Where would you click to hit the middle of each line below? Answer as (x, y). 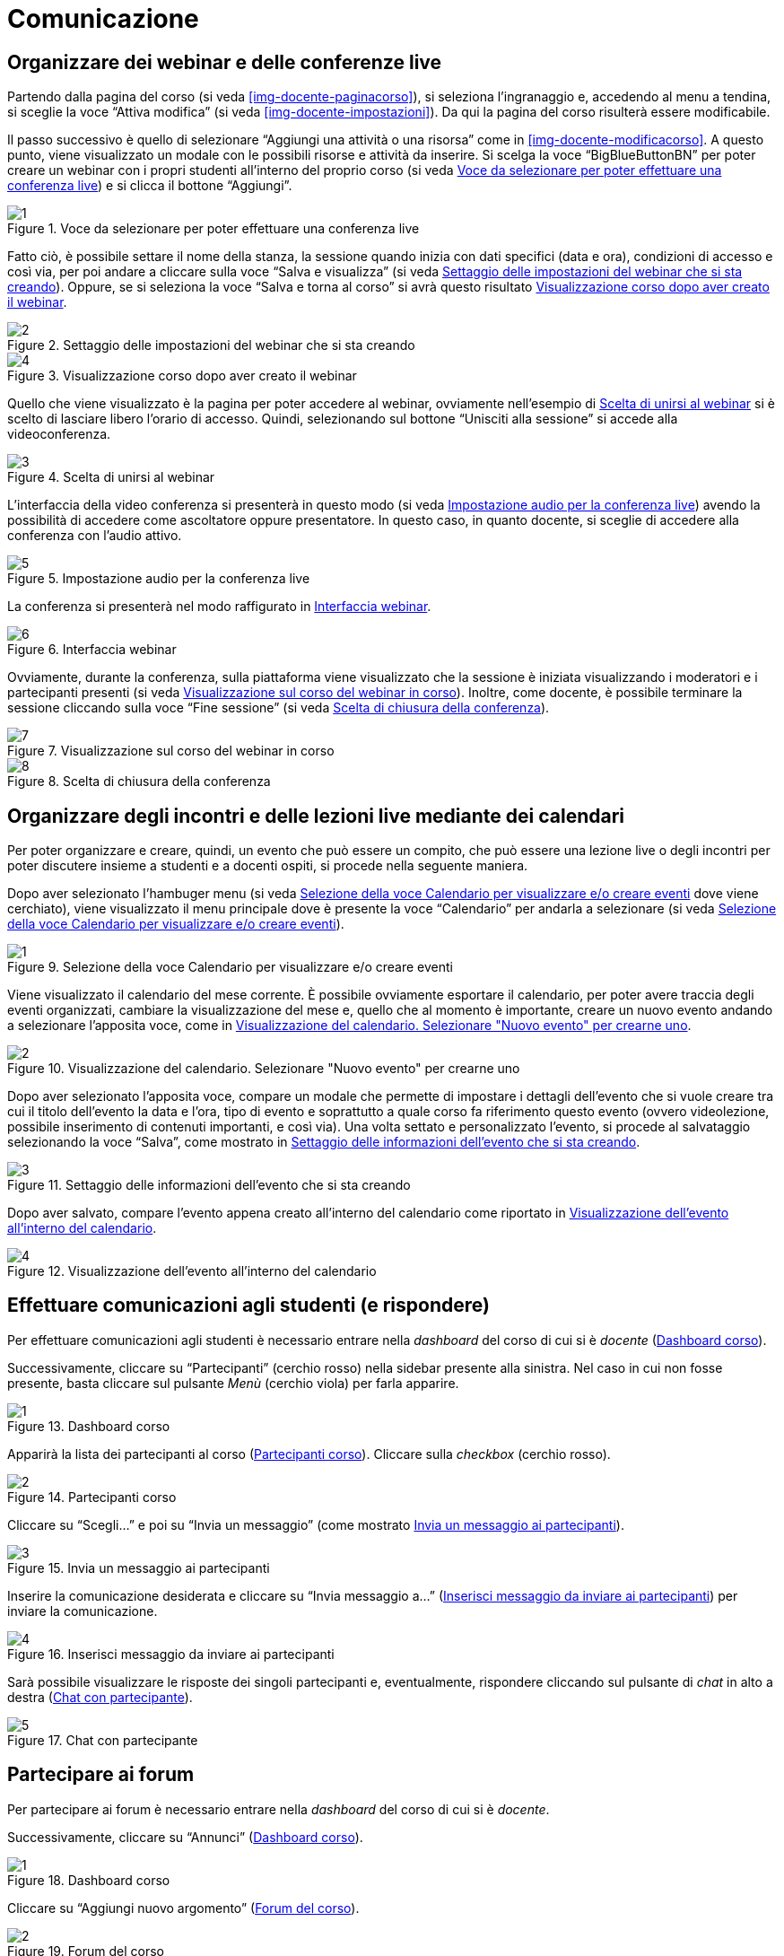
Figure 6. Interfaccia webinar (92, 650)
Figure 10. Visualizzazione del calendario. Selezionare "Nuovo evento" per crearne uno (264, 1069)
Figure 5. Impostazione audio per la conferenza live (159, 579)
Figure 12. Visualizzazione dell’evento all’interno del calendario (192, 1271)
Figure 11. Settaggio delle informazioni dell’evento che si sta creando (209, 1185)
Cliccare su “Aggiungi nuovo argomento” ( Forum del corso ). (183, 1908)
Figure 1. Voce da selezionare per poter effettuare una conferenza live (213, 229)
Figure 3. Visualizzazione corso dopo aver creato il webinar (182, 376)
